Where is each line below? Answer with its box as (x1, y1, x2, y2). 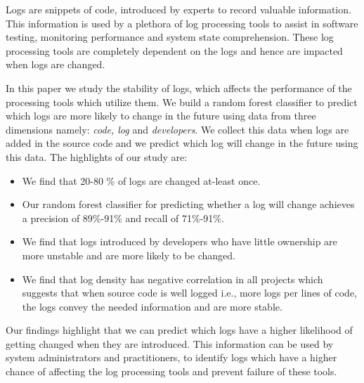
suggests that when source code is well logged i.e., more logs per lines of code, (22, 285, 357, 300)
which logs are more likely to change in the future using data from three (6, 108, 316, 123)
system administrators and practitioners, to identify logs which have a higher (6, 350, 337, 365)
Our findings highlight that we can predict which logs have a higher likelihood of (6, 323, 353, 337)
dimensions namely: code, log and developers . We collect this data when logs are (6, 122, 349, 136)
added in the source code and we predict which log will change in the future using (6, 136, 358, 150)
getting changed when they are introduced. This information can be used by (6, 336, 334, 351)
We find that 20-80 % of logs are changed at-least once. (22, 173, 261, 188)
